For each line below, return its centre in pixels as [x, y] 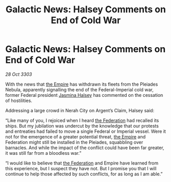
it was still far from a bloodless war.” [43, 153]
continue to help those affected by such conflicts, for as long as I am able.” [84, 174]
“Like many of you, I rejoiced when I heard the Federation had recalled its [82, 120]
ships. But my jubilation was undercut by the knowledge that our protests [82, 126]
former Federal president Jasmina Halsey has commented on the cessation [84, 95]
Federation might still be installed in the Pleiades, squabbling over [74, 142]
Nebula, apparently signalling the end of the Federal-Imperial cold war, [80, 89]
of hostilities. [19, 100]
